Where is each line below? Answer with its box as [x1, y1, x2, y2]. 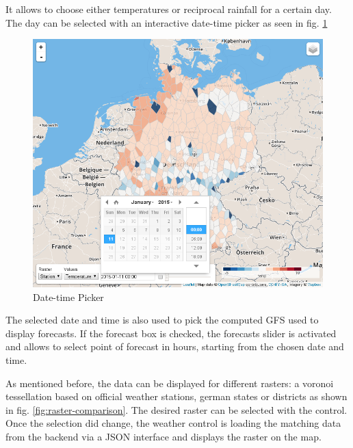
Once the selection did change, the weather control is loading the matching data [5, 416, 341, 430]
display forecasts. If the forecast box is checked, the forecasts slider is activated [5, 326, 337, 340]
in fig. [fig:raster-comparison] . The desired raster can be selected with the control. [5, 402, 348, 417]
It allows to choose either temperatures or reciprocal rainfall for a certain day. [5, 2, 332, 16]
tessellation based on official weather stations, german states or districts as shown [5, 389, 348, 404]
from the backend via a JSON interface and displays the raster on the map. [5, 429, 322, 443]
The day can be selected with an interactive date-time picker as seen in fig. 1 [5, 15, 328, 29]
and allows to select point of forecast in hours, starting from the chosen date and [5, 339, 344, 354]
